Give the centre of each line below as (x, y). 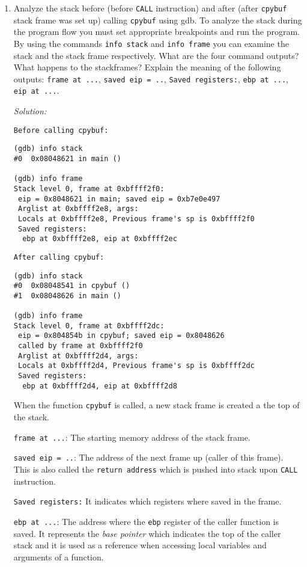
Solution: (30, 111)
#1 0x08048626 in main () (67, 296)
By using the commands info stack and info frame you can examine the (151, 43)
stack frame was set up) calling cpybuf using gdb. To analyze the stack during (158, 20)
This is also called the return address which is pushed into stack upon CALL (156, 469)
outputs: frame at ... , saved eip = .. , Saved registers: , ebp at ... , (151, 78)
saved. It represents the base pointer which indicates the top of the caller (147, 533)
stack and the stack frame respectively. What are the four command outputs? (156, 55)
